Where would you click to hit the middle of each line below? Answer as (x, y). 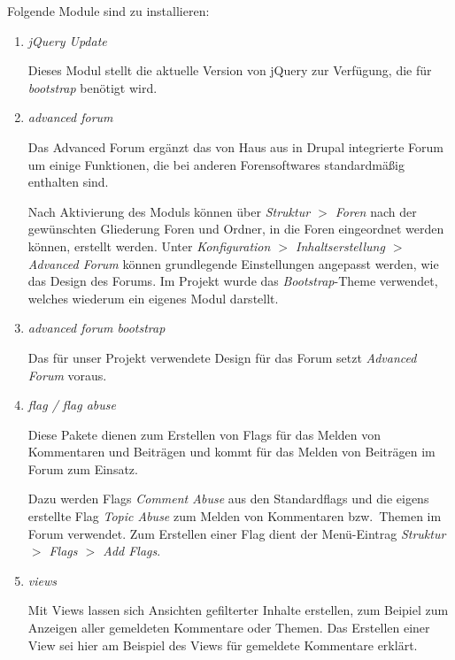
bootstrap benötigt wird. (93, 87)
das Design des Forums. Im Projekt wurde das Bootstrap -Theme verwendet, (233, 281)
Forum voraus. (67, 375)
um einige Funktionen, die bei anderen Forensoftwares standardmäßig (216, 164)
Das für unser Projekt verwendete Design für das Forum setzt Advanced (222, 357)
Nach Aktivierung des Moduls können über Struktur (169, 211)
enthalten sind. (68, 182)
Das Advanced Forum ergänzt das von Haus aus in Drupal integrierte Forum (235, 146)
